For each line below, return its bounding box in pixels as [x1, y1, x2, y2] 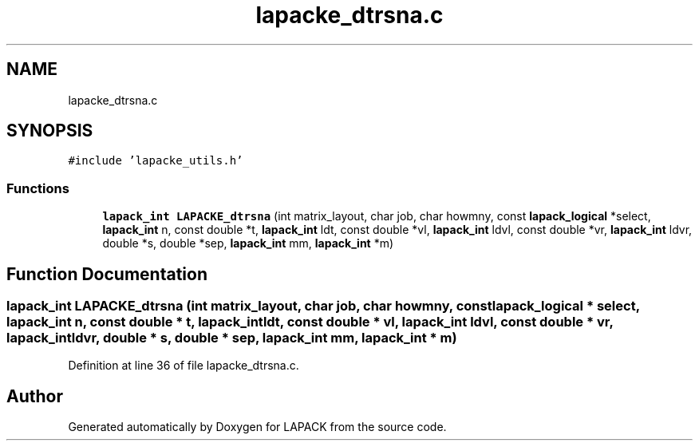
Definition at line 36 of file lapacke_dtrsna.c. [68, 358, 299, 373]
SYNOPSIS [6, 121, 93, 141]
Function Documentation [6, 263, 207, 284]
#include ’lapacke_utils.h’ [68, 154, 243, 168]
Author [6, 386, 63, 406]
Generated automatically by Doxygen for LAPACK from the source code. [68, 420, 447, 434]
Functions [6, 180, 69, 196]
